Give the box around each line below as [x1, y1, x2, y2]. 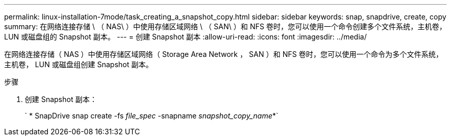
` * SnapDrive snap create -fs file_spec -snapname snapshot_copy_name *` [25, 111, 279, 120]
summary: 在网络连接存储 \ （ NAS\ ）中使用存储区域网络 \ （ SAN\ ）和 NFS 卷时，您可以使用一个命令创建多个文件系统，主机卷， [4, 22, 447, 31]
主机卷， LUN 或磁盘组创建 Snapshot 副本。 [4, 60, 153, 69]
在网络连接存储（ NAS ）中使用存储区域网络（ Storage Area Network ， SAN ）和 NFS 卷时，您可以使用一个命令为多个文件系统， [4, 50, 443, 58]
